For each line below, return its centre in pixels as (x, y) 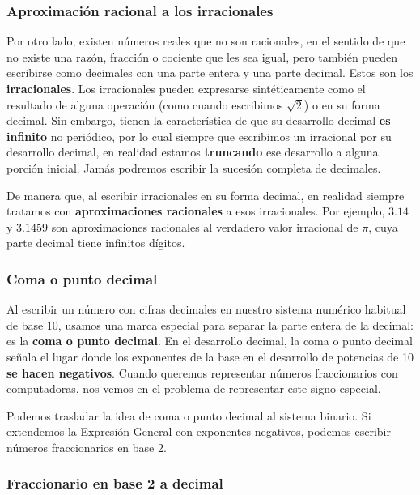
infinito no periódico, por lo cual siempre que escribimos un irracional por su (199, 136)
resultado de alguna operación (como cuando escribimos (145, 104)
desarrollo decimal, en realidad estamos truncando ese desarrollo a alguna (193, 152)
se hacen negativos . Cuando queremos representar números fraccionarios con (202, 372)
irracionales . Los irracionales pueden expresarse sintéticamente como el (186, 88)
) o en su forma (342, 104)
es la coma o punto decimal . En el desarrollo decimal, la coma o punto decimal (210, 341)
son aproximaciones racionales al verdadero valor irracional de (205, 226)
